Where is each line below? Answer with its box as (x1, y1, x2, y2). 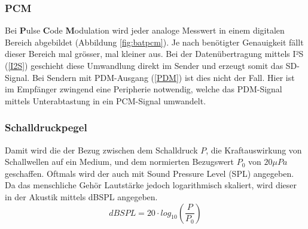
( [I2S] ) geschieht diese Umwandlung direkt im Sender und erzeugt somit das (5, 59, 283, 71)
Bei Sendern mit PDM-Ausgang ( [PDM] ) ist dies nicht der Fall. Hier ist (32, 71, 295, 83)
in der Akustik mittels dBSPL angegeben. (5, 190, 158, 203)
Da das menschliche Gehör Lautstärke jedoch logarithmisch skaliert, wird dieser (5, 179, 297, 191)
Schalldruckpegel (5, 120, 87, 135)
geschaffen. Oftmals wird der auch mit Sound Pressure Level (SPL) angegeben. (5, 167, 294, 179)
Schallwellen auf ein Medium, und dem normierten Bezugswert (5, 155, 234, 168)
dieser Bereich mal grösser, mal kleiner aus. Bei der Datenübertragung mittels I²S (5, 47, 304, 60)
